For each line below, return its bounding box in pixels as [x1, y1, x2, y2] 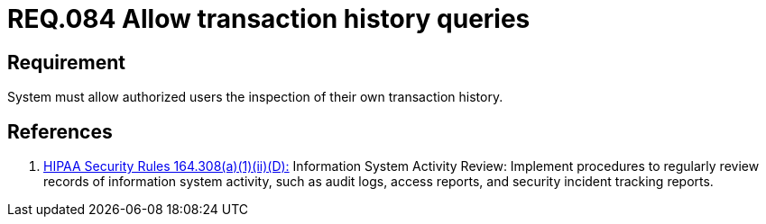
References [7, 120, 113, 143]
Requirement [7, 50, 126, 74]
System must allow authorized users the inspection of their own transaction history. [7, 89, 503, 105]
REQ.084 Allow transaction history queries [7, 4, 531, 34]
